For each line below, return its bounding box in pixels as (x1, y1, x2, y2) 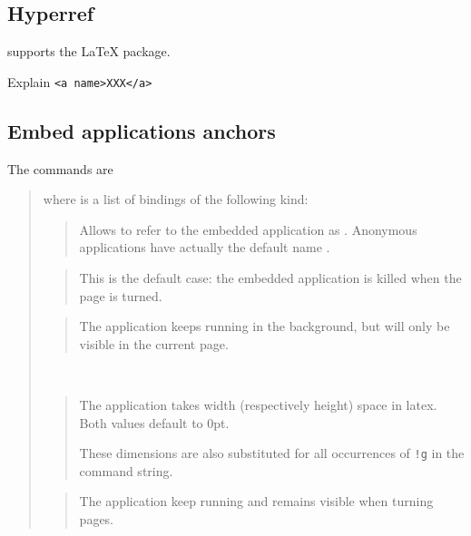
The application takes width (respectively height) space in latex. (79, 395, 437, 414)
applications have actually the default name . (79, 238, 330, 257)
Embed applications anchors (7, 116, 276, 144)
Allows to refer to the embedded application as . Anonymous (79, 219, 417, 239)
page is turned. (79, 286, 162, 305)
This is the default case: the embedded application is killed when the (79, 268, 462, 287)
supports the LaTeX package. (7, 42, 171, 61)
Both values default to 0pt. (79, 413, 230, 432)
